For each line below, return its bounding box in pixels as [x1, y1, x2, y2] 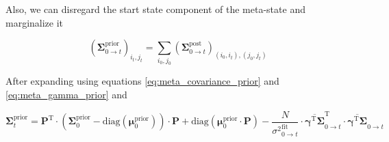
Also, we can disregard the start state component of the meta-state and [5, 2, 305, 16]
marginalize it [5, 15, 64, 29]
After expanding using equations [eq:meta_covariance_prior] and [5, 74, 279, 88]
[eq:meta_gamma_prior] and [5, 87, 127, 102]
